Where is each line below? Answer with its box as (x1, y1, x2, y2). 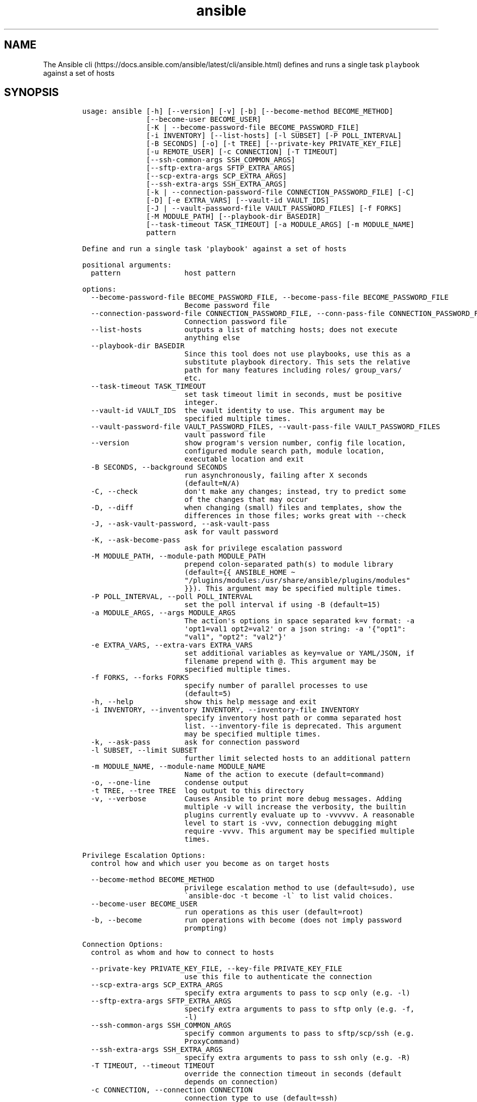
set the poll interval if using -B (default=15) (184, 601, 380, 609)
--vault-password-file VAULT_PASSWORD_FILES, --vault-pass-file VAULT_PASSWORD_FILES (90, 423, 440, 431)
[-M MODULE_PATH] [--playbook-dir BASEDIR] (146, 212, 321, 221)
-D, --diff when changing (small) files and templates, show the (90, 503, 402, 512)
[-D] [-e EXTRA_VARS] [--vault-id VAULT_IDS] (146, 196, 329, 205)
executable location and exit (184, 455, 304, 464)
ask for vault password (184, 528, 278, 536)
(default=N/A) (184, 479, 240, 488)
